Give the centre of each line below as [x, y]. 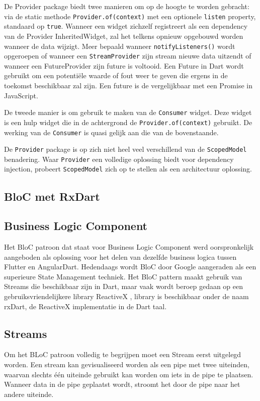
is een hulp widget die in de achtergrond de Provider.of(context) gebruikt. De [128, 122]
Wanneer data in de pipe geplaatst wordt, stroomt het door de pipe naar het [122, 384]
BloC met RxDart [52, 196]
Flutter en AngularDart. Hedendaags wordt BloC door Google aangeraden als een [130, 267]
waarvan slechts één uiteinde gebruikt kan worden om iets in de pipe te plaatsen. [129, 374]
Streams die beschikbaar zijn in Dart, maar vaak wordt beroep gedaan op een [124, 286]
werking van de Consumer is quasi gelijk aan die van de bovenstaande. [111, 132]
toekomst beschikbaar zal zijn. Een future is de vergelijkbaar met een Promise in [128, 85]
